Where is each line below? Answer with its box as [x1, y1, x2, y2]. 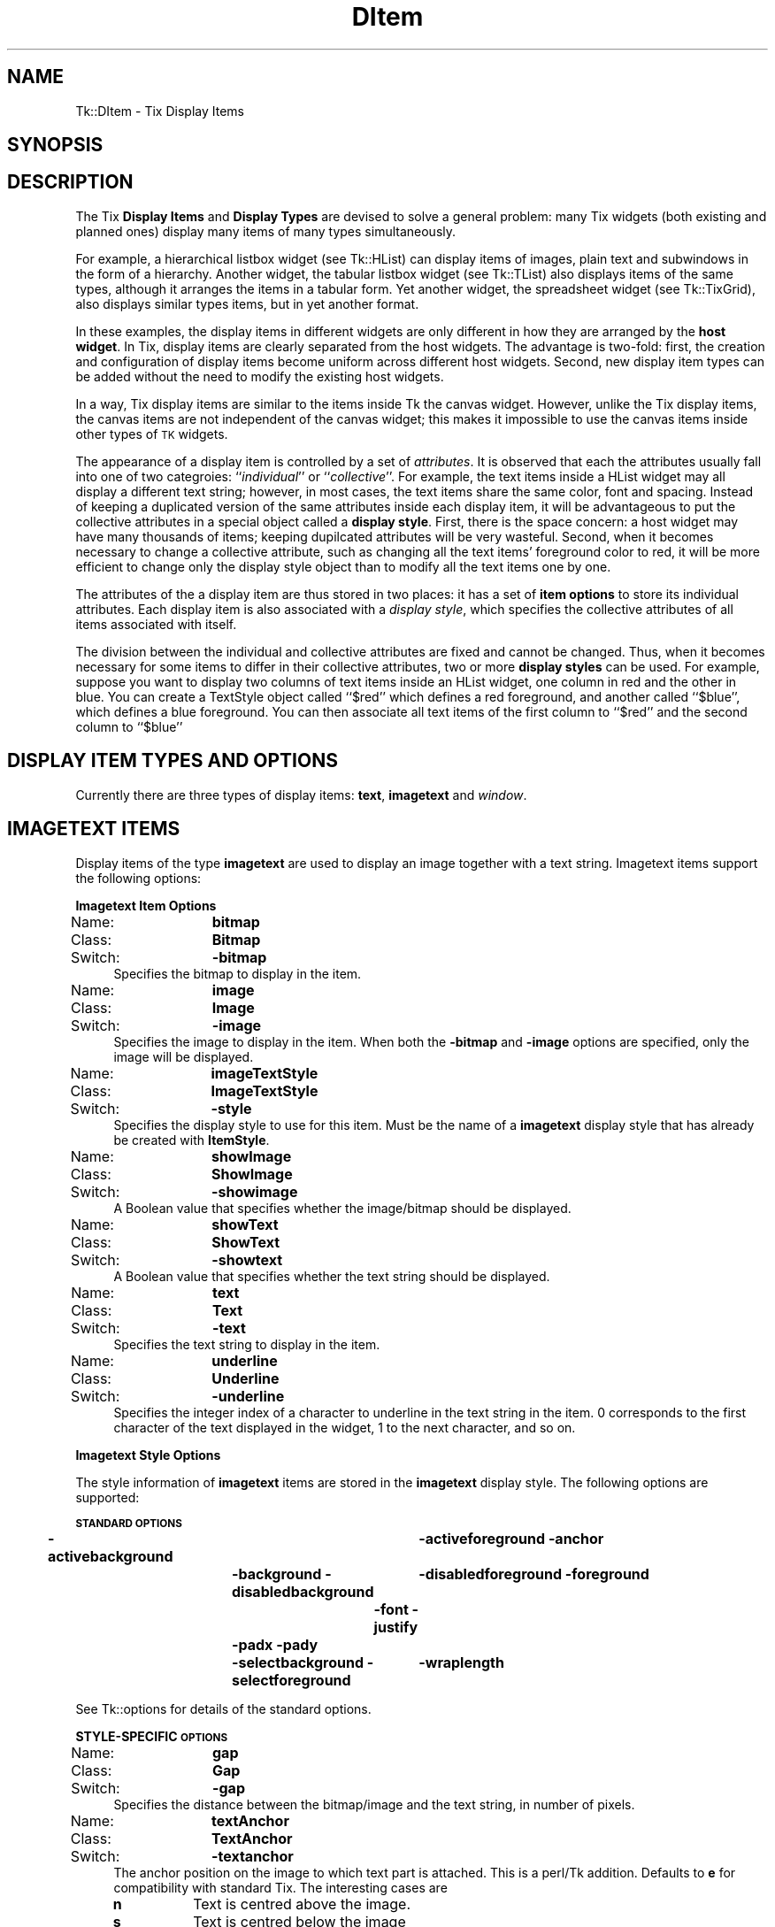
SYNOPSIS [7, 134, 104, 157]
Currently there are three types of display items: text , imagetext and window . [75, 787, 527, 802]
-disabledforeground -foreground [418, 1564, 649, 1583]
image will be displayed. [113, 1048, 254, 1064]
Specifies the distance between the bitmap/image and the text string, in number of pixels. [113, 1796, 635, 1812]
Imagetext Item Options [75, 897, 217, 913]
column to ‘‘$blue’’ [75, 718, 183, 734]
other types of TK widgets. [75, 426, 228, 441]
